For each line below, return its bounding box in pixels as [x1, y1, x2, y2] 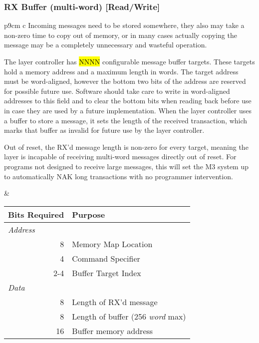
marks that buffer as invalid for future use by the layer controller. [4, 125, 205, 135]
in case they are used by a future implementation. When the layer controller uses [4, 105, 252, 115]
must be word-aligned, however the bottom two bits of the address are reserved [4, 76, 246, 86]
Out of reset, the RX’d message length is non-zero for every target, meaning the [4, 141, 249, 152]
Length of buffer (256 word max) [72, 310, 186, 322]
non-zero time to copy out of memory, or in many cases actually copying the [4, 29, 237, 40]
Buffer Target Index [72, 267, 141, 279]
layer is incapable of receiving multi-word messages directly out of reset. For [4, 151, 237, 162]
